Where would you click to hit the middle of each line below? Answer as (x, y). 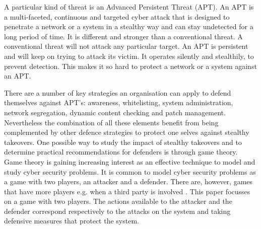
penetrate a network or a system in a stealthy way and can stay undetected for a (129, 26)
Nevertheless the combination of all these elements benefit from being (111, 122)
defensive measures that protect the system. (72, 221)
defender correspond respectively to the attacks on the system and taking (117, 211)
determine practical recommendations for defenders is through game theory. (121, 152)
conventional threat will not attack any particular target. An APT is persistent (126, 46)
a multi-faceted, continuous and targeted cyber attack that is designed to (117, 16)
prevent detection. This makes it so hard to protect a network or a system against (130, 66)
